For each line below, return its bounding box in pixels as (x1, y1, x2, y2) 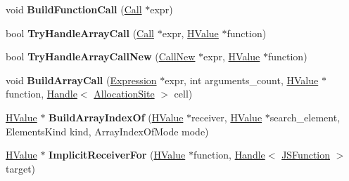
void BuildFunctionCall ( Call (6, 2, 142, 16)
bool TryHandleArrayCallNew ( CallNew (6, 49, 196, 64)
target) (6, 161, 36, 175)
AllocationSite (94, 86, 155, 101)
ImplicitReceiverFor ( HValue (49, 147, 186, 162)
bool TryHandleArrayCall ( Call (6, 25, 154, 40)
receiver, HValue (191, 109, 262, 124)
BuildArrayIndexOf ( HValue (49, 109, 184, 124)
